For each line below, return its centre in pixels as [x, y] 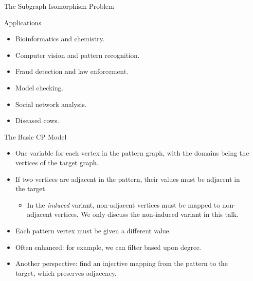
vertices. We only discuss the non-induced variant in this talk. [146, 214]
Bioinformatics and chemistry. [60, 39]
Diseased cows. [37, 120]
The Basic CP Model [35, 136]
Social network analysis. [51, 104]
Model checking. [39, 87]
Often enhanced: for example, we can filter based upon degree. [108, 247]
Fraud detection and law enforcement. [72, 71]
